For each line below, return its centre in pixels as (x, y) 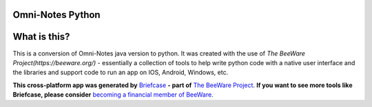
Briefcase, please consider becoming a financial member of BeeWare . (113, 95)
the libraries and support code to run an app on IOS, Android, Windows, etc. (121, 73)
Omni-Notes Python (56, 15)
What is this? (41, 37)
